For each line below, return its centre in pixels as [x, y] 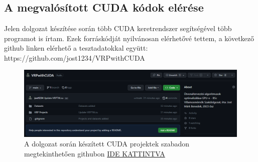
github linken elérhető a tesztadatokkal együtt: [76, 48]
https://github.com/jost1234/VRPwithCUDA [75, 57]
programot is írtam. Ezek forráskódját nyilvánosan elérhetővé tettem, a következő [129, 38]
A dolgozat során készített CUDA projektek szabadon [107, 144]
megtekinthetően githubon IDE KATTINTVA [95, 153]
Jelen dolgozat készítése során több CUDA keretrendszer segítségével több [118, 28]
